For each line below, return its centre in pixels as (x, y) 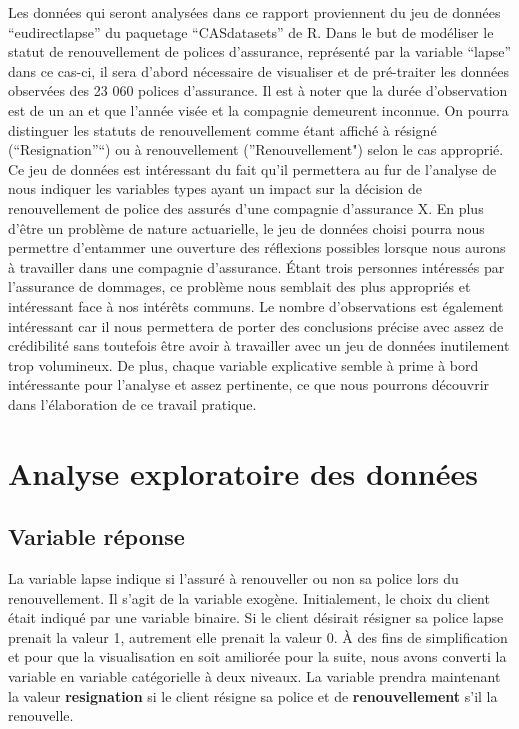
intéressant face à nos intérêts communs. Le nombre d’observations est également (256, 305)
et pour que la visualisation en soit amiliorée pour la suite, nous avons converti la (257, 656)
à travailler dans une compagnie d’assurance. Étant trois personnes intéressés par (256, 266)
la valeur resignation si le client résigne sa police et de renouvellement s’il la (253, 695)
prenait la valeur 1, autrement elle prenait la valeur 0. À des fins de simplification (258, 636)
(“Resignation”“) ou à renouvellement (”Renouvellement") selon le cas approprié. (256, 149)
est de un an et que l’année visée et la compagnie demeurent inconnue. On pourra (258, 109)
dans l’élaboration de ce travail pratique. (132, 403)
